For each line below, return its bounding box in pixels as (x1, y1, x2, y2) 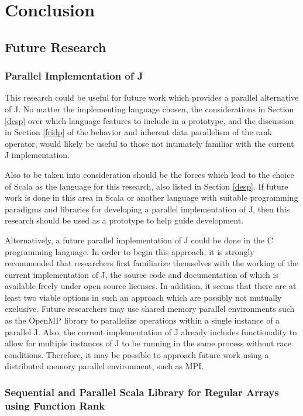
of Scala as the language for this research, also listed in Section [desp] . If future (5, 180, 288, 192)
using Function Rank (5, 398, 105, 412)
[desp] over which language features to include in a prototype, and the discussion (5, 114, 294, 126)
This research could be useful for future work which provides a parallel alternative (5, 91, 299, 104)
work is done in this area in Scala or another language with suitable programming (5, 191, 298, 204)
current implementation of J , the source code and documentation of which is (5, 268, 278, 280)
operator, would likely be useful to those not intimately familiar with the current (5, 137, 294, 149)
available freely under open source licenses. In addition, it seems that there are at (5, 280, 297, 292)
